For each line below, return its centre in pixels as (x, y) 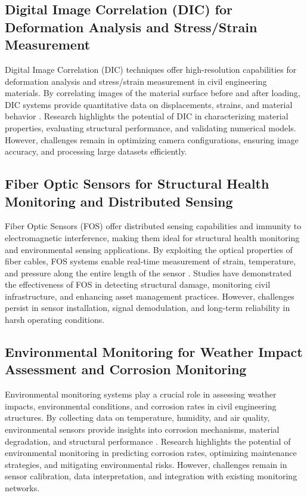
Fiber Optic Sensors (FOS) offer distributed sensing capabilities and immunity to (153, 226)
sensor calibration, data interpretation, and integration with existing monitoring (151, 476)
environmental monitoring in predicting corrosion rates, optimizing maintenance (151, 453)
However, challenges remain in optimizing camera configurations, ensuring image (152, 139)
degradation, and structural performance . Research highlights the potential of (148, 441)
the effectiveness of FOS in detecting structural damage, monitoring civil (138, 284)
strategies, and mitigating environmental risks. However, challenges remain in (146, 464)
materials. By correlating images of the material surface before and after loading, (153, 93)
